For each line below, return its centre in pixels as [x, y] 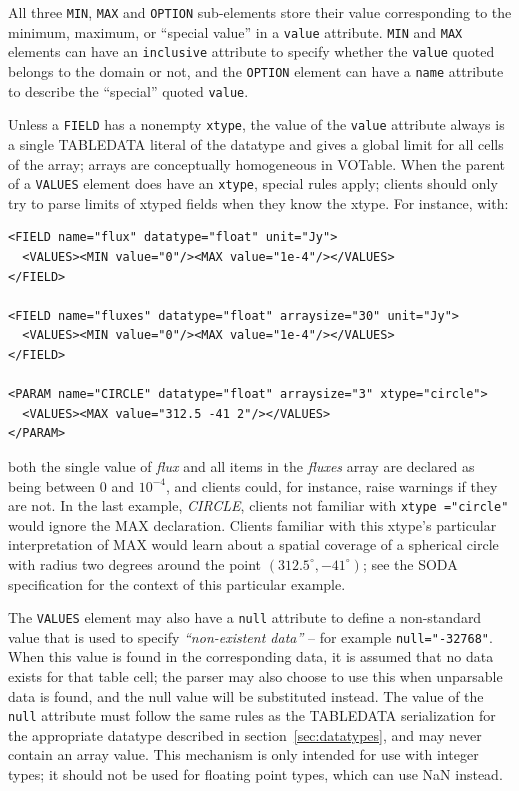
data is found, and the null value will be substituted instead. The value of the [246, 695]
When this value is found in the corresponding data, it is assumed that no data [251, 656]
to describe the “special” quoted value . [128, 90]
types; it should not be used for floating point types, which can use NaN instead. [255, 774]
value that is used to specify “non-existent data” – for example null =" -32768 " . [250, 636]
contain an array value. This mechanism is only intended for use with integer [243, 754]
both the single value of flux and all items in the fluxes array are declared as [241, 465]
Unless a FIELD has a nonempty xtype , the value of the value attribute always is [256, 124]
